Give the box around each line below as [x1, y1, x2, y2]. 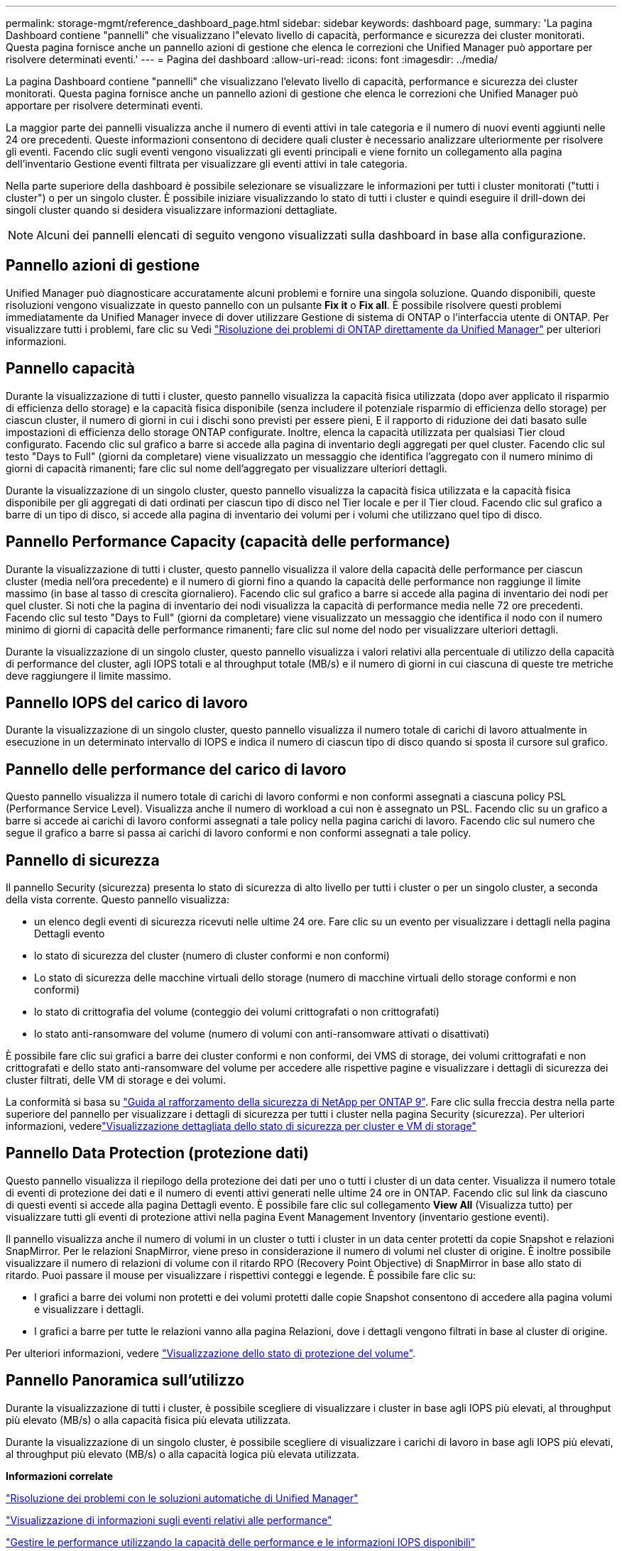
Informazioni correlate [6, 1469, 114, 1482]
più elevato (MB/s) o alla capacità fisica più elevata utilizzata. [6, 1413, 291, 1426]
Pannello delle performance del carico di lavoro [6, 760, 347, 778]
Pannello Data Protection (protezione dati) [6, 1144, 309, 1163]
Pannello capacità [6, 359, 135, 378]
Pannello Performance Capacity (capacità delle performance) [6, 533, 451, 551]
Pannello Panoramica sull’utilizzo [6, 1371, 245, 1390]
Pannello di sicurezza [6, 851, 160, 869]
